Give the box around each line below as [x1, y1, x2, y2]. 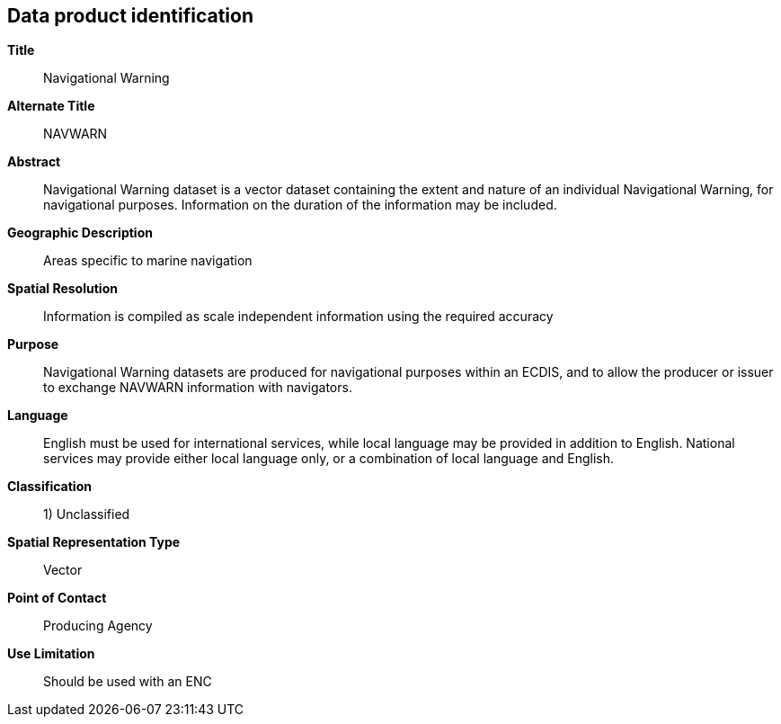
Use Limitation [7, 646, 95, 662]
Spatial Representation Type [7, 534, 181, 550]
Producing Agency [43, 618, 153, 634]
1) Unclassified [43, 506, 130, 523]
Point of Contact [7, 590, 107, 606]
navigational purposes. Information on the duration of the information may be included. [43, 197, 557, 213]
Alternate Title [7, 98, 95, 114]
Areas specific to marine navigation [43, 253, 253, 269]
